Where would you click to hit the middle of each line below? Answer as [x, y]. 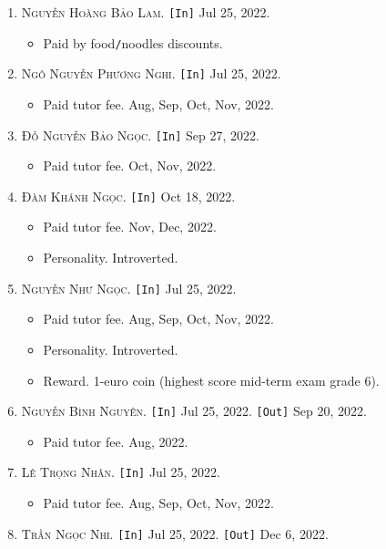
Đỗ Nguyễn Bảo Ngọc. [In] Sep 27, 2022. [140, 135]
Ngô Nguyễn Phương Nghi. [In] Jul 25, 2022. [151, 73]
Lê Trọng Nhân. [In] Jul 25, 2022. [121, 472]
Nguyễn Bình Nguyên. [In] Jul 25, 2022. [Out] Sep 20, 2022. [194, 411]
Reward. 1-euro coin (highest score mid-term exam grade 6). [211, 380]
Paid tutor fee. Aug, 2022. [116, 441]
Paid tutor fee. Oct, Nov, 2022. [130, 166]
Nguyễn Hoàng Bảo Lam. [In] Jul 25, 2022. [146, 12]
